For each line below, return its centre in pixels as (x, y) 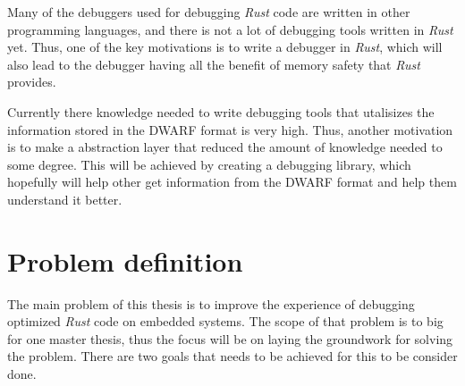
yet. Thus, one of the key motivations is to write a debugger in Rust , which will (225, 47)
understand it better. (65, 199)
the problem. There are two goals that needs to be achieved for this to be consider (232, 356)
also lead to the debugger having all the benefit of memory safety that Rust (214, 64)
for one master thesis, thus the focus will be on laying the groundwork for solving (230, 338)
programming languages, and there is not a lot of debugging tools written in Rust (230, 29)
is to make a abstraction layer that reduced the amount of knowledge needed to (225, 147)
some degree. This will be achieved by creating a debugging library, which (209, 164)
